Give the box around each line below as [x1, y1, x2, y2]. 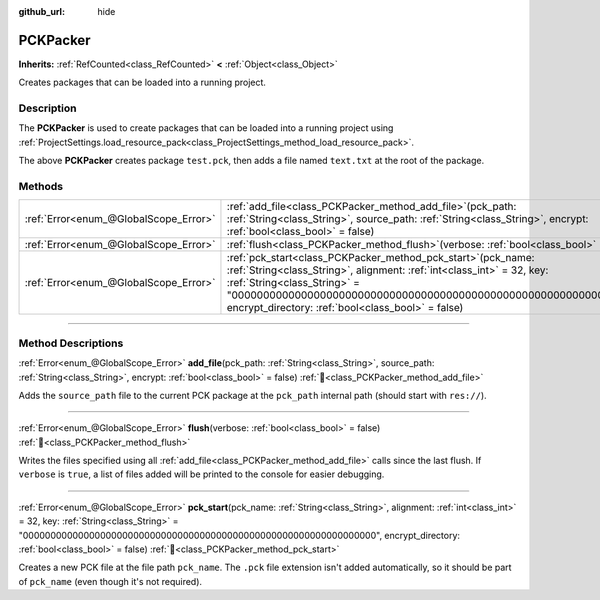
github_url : [18, 6, 65, 17]
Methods [18, 179, 64, 193]
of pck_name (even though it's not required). [18, 575, 203, 587]
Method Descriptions [18, 336, 124, 350]
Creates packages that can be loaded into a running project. [18, 76, 267, 89]
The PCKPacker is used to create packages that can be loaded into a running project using [18, 122, 394, 134]
